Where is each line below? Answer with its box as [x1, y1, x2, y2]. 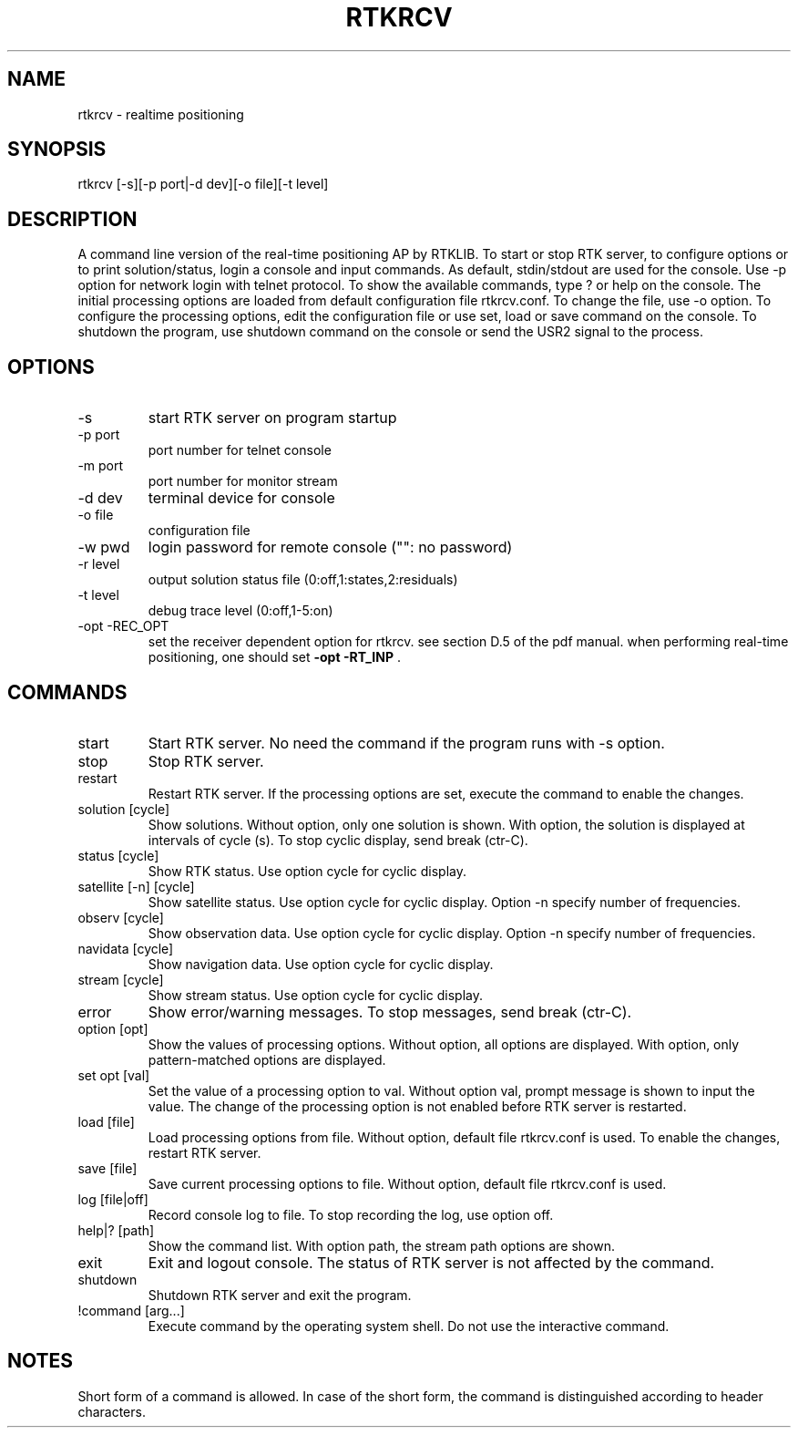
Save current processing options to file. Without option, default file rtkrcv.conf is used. [148, 1175, 667, 1192]
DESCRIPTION [7, 207, 138, 231]
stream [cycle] [77, 971, 164, 987]
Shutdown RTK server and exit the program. [148, 1286, 412, 1303]
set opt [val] [77, 1067, 150, 1083]
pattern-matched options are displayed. [148, 1051, 386, 1068]
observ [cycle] [77, 909, 164, 925]
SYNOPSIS [7, 138, 107, 161]
